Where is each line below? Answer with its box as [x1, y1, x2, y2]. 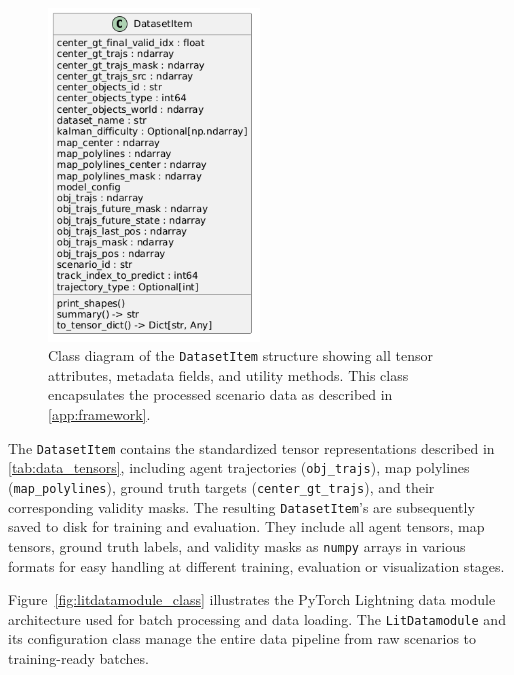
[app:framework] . [48, 404, 151, 425]
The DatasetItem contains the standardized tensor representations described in [8, 437, 495, 458]
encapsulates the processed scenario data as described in [48, 384, 393, 405]
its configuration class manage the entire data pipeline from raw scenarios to [8, 628, 477, 649]
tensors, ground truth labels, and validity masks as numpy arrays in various [8, 535, 466, 556]
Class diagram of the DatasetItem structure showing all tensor [48, 345, 433, 366]
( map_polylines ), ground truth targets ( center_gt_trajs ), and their [8, 476, 435, 497]
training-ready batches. [8, 647, 149, 668]
